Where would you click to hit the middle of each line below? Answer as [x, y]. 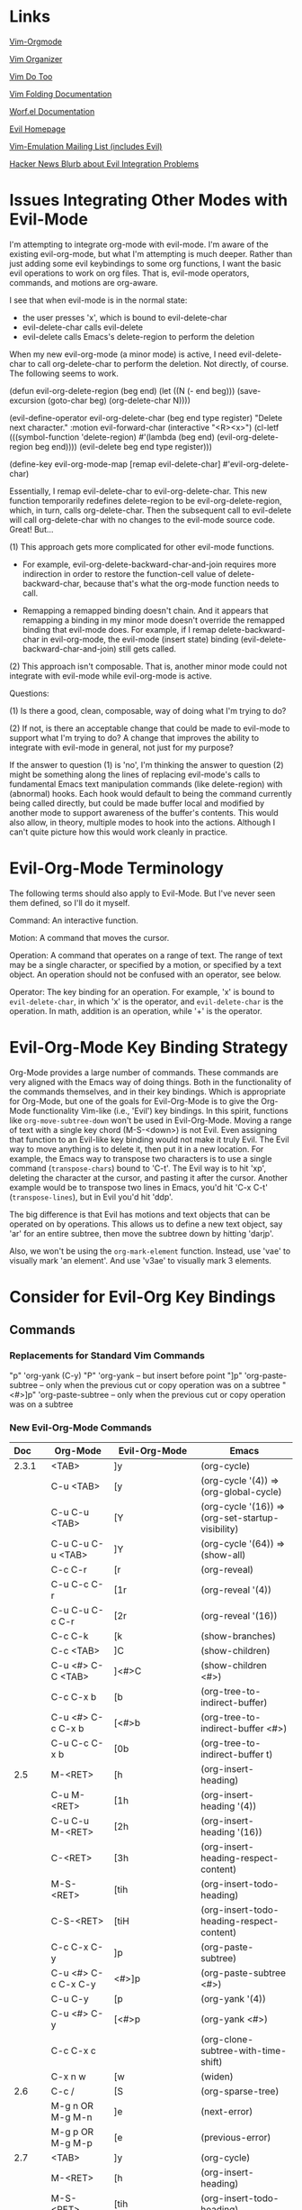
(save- [249, 390]
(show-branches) [239, 1636]
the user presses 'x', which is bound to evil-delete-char [124, 317]
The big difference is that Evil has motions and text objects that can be [140, 1214]
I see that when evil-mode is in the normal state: [98, 300]
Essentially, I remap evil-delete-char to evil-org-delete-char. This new [138, 491]
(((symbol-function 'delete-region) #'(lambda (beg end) [112, 437]
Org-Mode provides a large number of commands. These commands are [144, 1072]
